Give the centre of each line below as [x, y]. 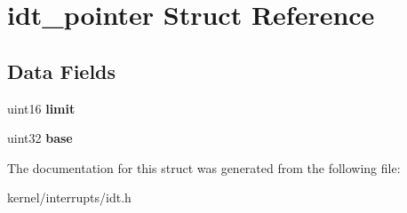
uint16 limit [41, 108]
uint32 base [40, 138]
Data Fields [62, 71]
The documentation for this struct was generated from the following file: [204, 167]
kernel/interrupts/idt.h [69, 197]
